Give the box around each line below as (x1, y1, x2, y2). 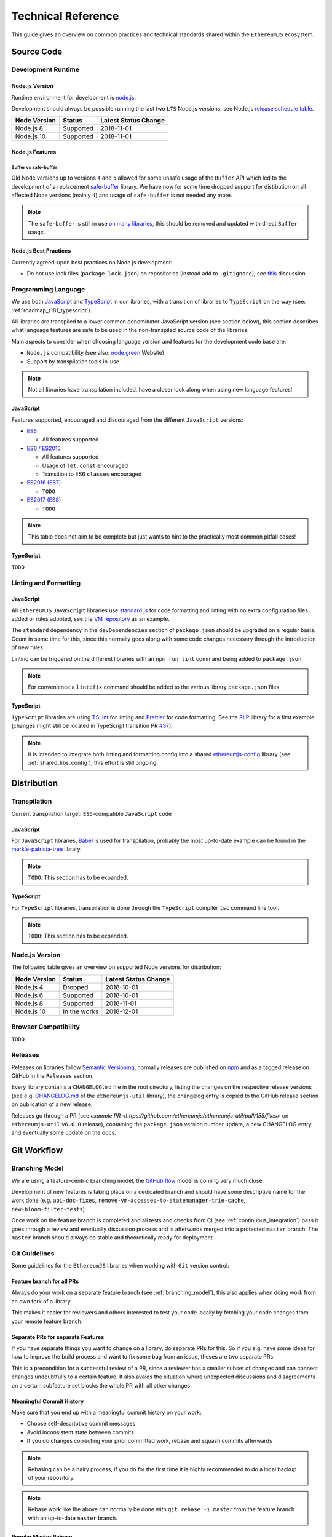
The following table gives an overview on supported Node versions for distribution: (11, 963, 221, 971)
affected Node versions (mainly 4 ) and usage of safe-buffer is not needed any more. (11, 191, 233, 199)
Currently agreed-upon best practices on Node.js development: (11, 258, 173, 266)
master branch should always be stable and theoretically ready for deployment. (11, 1233, 215, 1241)
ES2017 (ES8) (26, 496, 61, 504)
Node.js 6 (15, 990, 43, 999)
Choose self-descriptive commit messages (26, 1420, 136, 1428)
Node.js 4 (15, 982, 44, 991)
